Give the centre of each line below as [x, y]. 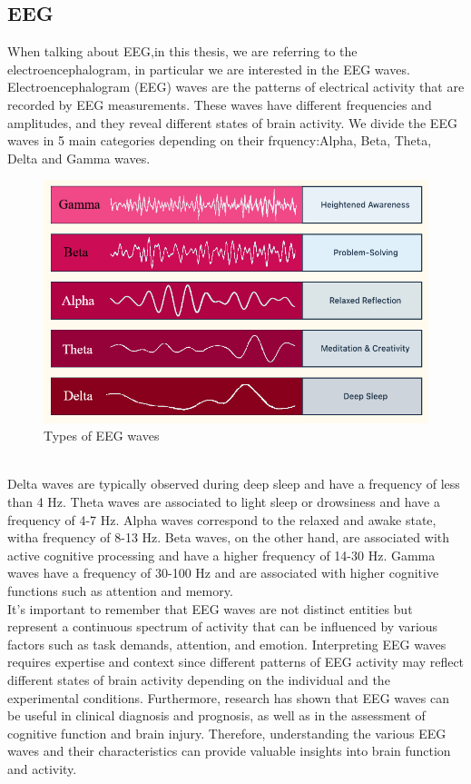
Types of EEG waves [102, 436]
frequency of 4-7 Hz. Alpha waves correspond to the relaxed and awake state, [222, 519]
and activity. [42, 768]
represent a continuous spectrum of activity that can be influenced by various [223, 626]
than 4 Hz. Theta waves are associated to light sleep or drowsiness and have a [224, 502]
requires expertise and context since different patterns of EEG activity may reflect [236, 662]
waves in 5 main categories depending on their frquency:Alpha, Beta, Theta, [220, 140]
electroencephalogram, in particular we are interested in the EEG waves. [209, 69]
